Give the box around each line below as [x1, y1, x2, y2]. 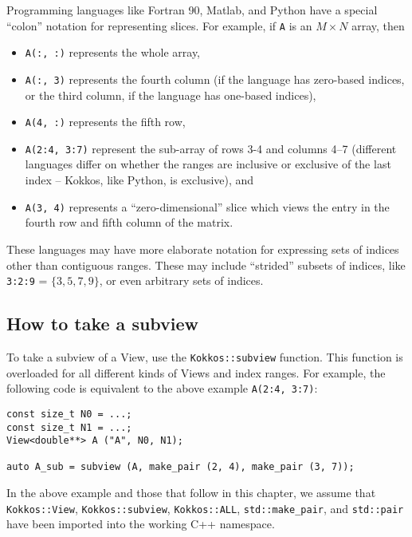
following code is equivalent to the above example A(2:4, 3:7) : [6, 380, 318, 397]
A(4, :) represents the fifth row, [25, 113, 186, 130]
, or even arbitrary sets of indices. [99, 272, 264, 289]
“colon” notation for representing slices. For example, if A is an [6, 17, 312, 34]
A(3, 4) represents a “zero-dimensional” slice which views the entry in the [25, 198, 390, 215]
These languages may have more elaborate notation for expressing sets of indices [6, 240, 399, 257]
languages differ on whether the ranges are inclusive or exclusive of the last [25, 156, 391, 172]
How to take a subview [6, 311, 199, 336]
